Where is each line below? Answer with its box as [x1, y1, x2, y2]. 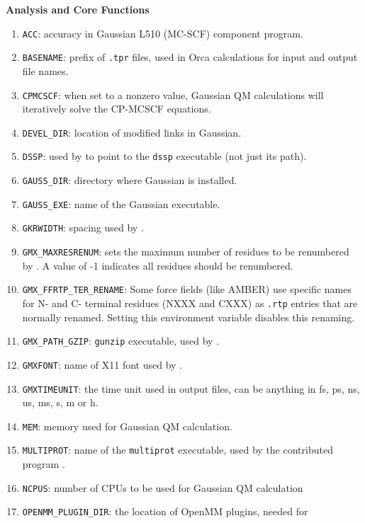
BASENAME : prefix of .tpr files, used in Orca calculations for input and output [22, 50, 358, 64]
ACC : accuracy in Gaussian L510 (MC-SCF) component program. [22, 25, 303, 40]
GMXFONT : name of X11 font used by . [22, 357, 182, 372]
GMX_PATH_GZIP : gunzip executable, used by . [22, 333, 220, 348]
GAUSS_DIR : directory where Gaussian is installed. [22, 173, 237, 188]
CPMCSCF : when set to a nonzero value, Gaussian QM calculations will [22, 87, 324, 102]
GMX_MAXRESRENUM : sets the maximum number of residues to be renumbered [22, 244, 349, 259]
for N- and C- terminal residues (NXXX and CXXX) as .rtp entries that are [22, 295, 358, 310]
